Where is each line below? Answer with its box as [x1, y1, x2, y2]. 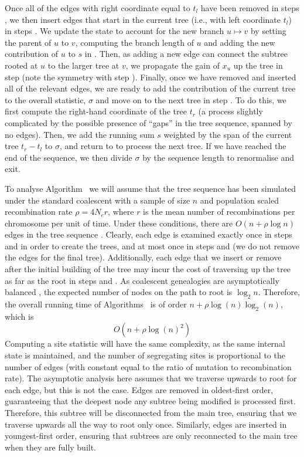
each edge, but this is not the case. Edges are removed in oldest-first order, [5, 383, 274, 395]
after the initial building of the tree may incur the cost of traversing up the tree [5, 263, 291, 275]
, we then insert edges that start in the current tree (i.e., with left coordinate [5, 13, 281, 25]
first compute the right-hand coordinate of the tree [5, 105, 187, 117]
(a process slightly [198, 105, 263, 117]
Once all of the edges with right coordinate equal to [5, 2, 190, 13]
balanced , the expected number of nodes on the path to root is [5, 286, 233, 298]
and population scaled [200, 194, 279, 206]
